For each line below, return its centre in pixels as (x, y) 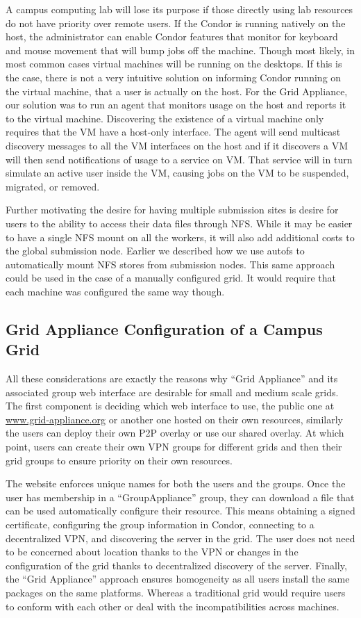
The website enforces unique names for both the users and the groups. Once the (176, 483)
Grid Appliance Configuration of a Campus (164, 328)
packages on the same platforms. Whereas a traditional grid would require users (176, 592)
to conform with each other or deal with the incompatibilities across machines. (173, 606)
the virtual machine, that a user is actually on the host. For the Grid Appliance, (177, 91)
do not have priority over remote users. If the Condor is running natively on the (176, 23)
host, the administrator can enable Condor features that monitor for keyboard (172, 36)
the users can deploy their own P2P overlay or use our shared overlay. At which (175, 433)
